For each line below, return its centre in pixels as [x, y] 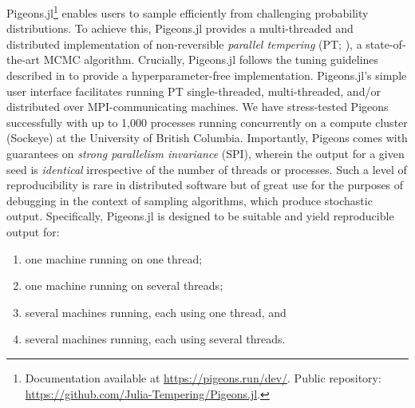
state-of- [386, 44]
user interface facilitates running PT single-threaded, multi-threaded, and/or [194, 91]
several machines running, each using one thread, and [156, 312]
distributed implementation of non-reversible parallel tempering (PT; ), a [184, 44]
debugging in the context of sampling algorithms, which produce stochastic [190, 200]
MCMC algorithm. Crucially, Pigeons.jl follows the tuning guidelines [211, 59]
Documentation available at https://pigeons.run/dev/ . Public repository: [203, 377]
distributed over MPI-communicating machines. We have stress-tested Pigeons [198, 107]
